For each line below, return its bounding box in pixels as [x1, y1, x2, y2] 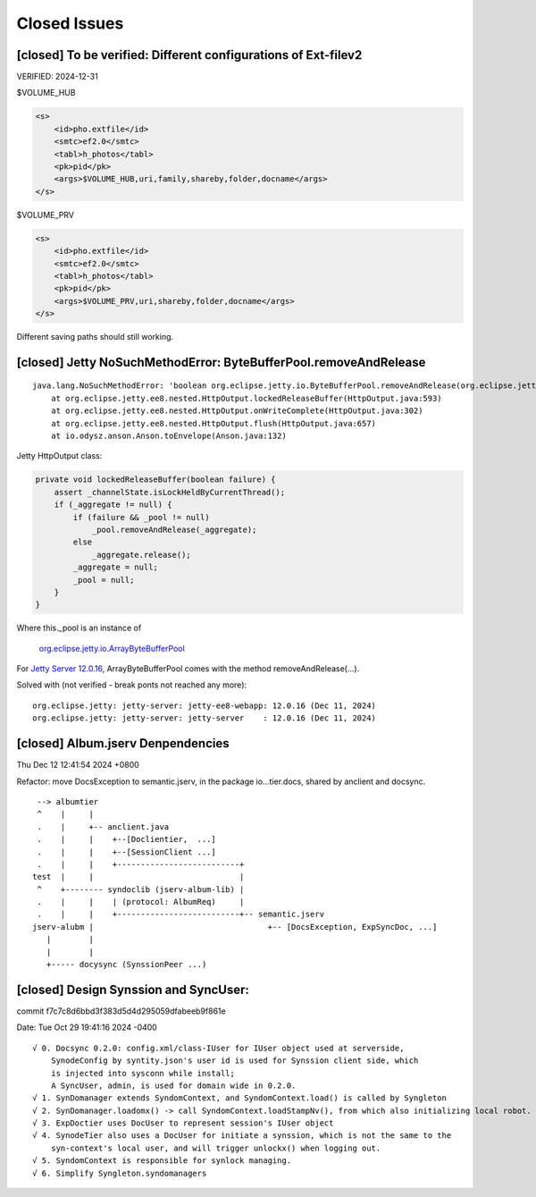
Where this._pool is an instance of [16, 622, 142, 634]
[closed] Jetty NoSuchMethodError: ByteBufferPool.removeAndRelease [16, 354, 426, 370]
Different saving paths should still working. [16, 332, 174, 342]
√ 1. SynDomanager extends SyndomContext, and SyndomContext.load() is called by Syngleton [32, 1093, 447, 1103]
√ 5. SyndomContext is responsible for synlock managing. [32, 1156, 292, 1166]
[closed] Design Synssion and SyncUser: [16, 982, 250, 997]
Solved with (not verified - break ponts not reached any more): [16, 679, 247, 690]
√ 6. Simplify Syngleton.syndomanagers [32, 1167, 207, 1178]
